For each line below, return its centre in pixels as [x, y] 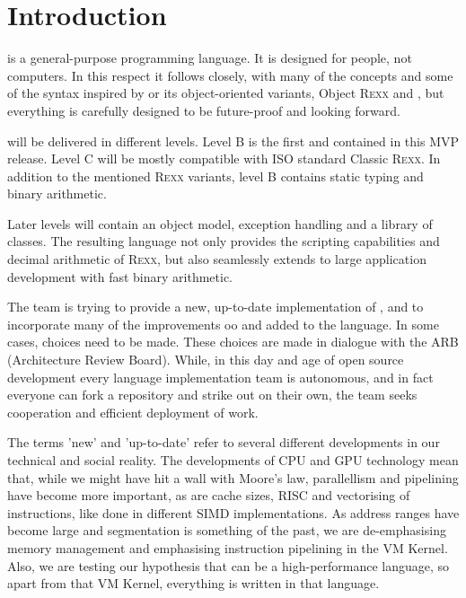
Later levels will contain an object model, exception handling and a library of [220, 223]
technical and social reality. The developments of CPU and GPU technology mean [233, 460]
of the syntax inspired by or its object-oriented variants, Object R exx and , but [226, 93]
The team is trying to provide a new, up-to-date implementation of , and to [215, 307]
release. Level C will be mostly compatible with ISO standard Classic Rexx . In [224, 158]
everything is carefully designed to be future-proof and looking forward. [204, 110]
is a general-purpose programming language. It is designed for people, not [210, 58]
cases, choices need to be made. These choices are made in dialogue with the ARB [233, 342]
